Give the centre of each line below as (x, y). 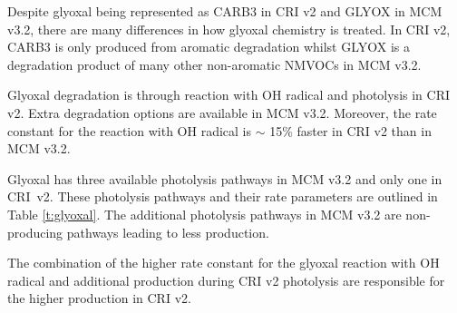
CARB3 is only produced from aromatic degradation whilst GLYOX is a (209, 47)
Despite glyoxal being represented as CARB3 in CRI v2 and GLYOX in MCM (225, 11)
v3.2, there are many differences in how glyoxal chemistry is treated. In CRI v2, (229, 29)
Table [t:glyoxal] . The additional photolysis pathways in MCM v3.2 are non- (219, 214)
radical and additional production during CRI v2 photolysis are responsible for (226, 280)
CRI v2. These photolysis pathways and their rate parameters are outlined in (223, 196)
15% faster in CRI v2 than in (350, 130)
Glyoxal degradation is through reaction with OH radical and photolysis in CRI (229, 95)
